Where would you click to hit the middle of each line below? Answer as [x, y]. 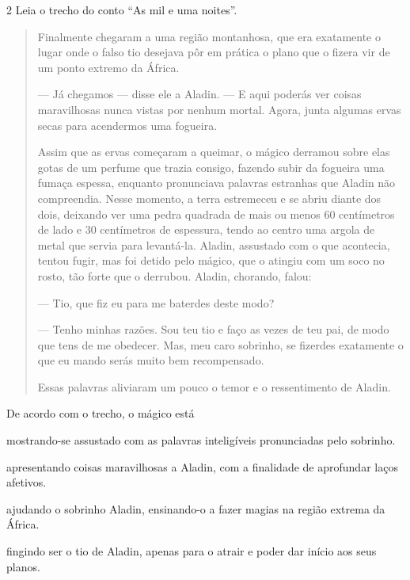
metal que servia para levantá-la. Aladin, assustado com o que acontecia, [214, 244]
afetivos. [27, 482]
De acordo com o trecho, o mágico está [101, 413]
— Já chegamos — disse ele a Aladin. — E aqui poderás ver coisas [199, 94]
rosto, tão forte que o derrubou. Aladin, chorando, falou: [175, 275]
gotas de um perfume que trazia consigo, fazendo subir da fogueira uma [211, 167]
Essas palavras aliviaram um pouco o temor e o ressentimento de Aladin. [214, 386]
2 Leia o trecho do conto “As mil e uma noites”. [122, 10]
